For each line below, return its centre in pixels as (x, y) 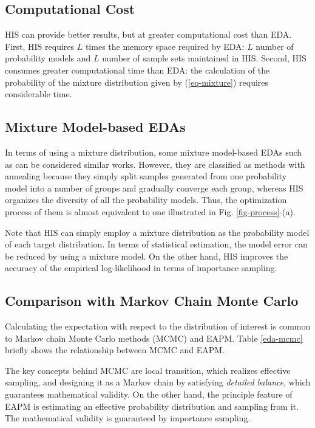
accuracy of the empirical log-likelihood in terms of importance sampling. (141, 268)
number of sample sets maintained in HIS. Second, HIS (204, 58)
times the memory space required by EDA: (165, 46)
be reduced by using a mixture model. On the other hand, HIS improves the (147, 256)
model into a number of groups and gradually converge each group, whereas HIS (154, 188)
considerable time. (39, 94)
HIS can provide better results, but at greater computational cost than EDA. (148, 34)
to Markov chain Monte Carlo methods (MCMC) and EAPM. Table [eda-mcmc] (154, 338)
